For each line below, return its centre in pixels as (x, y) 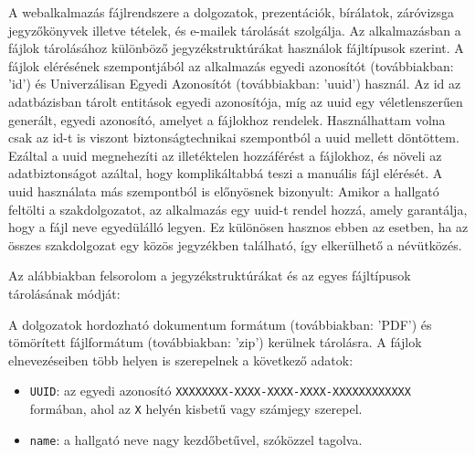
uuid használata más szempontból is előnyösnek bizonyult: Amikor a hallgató (224, 190)
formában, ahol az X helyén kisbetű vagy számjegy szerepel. (196, 408)
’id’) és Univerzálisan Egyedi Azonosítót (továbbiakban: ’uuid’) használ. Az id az (235, 84)
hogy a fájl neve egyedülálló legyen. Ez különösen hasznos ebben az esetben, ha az (238, 227)
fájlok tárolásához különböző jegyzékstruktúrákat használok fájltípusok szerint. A (236, 48)
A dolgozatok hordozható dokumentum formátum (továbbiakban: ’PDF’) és (220, 324)
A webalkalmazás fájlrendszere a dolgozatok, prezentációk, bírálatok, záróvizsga (232, 12)
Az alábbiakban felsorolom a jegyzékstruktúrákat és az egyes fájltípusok (210, 275)
